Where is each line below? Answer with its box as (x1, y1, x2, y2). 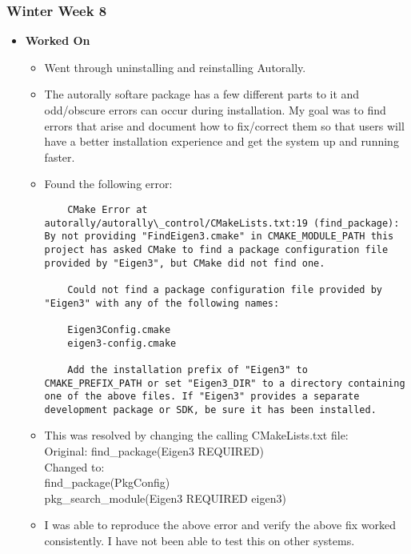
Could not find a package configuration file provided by (67, 283, 382, 295)
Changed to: (44, 458, 105, 475)
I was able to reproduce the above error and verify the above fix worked (44, 516, 396, 533)
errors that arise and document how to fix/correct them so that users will (44, 117, 405, 134)
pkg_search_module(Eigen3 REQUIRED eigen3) (44, 489, 286, 506)
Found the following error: (44, 175, 173, 192)
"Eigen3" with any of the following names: (44, 297, 280, 309)
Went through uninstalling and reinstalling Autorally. (44, 58, 306, 75)
